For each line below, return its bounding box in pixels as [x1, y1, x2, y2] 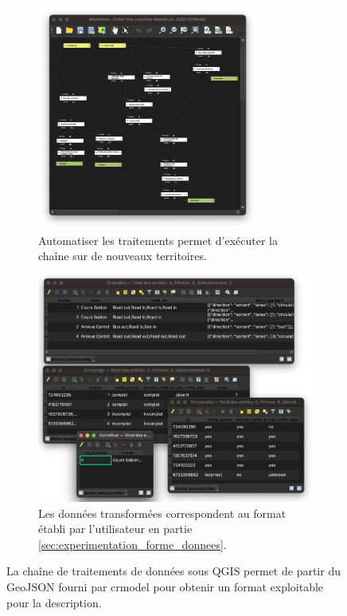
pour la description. [6, 594, 102, 610]
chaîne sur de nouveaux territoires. [38, 247, 207, 264]
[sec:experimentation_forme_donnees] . [38, 535, 227, 552]
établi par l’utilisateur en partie [38, 520, 193, 537]
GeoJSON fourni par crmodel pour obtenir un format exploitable [6, 578, 324, 594]
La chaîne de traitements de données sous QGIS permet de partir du [6, 563, 341, 579]
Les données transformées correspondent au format [38, 504, 287, 521]
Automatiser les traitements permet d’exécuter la [38, 231, 278, 248]
